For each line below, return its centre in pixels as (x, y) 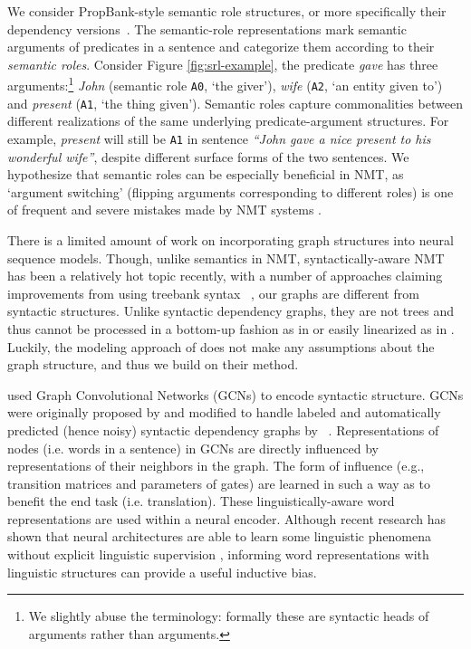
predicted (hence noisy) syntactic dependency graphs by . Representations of (223, 429)
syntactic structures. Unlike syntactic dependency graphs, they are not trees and (231, 311)
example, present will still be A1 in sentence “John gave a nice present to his (219, 138)
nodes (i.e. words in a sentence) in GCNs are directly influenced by (193, 448)
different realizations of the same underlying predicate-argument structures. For (228, 121)
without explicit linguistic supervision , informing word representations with (218, 554)
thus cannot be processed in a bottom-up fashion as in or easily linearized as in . (231, 328)
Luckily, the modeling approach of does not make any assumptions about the (221, 346)
